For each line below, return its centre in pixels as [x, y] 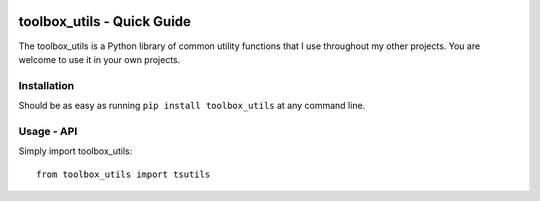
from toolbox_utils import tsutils [123, 174]
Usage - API [48, 131]
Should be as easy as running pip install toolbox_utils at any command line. [192, 106]
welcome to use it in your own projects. [99, 59]
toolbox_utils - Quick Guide [105, 21]
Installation [46, 85]
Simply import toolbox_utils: [75, 151]
